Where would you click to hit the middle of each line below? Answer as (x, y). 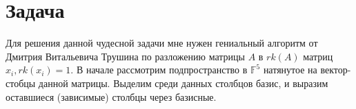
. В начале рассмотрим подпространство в (159, 70)
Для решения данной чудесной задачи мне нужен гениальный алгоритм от (162, 43)
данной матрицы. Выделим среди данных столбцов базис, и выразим (183, 83)
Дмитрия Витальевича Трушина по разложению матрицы (125, 56)
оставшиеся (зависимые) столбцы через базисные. (111, 96)
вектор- (336, 70)
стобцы (21, 83)
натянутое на (290, 70)
